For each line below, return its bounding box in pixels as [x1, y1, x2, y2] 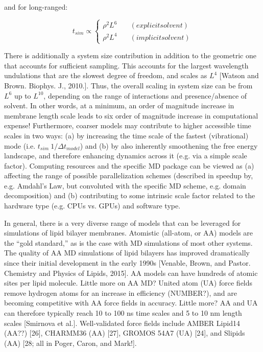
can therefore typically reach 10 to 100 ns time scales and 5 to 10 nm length [4, 308, 242, 318]
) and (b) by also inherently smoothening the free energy [80, 140, 258, 151]
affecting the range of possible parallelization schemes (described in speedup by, [4, 170, 253, 181]
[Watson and [219, 70, 259, 81]
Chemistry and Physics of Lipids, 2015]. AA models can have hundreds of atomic [4, 267, 258, 278]
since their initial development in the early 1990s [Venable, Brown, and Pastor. [4, 257, 251, 268]
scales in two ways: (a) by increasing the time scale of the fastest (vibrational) [4, 130, 249, 140]
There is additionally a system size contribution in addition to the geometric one [4, 50, 256, 61]
